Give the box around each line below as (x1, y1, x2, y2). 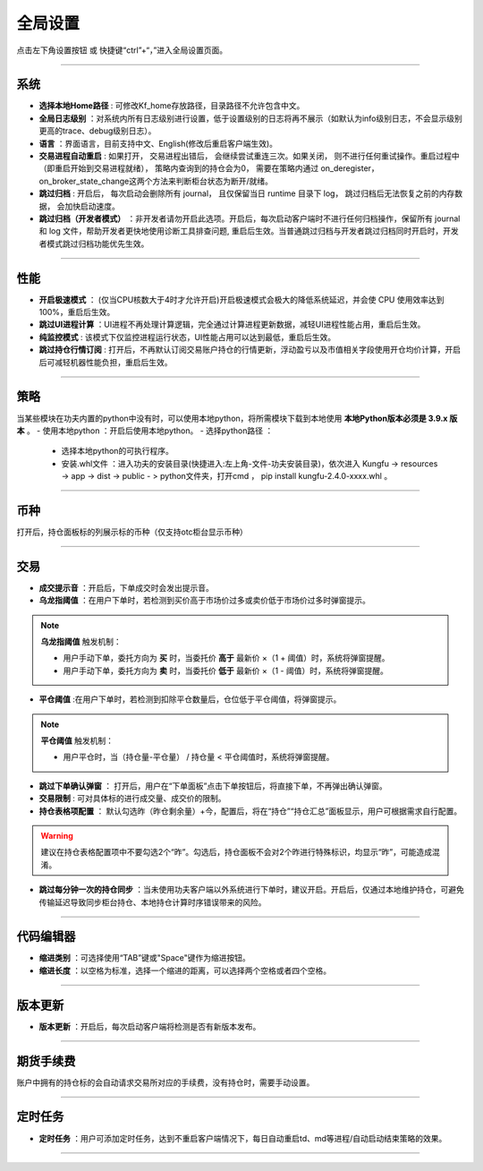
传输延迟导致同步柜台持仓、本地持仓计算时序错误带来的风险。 (38, 896, 267, 908)
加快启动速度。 (64, 201, 120, 211)
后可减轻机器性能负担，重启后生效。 (38, 356, 173, 367)
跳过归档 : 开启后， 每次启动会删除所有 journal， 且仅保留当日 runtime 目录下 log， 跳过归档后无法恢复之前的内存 (38, 188, 455, 199)
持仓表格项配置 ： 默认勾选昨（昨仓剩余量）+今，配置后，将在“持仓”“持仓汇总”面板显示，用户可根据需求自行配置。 (38, 806, 462, 816)
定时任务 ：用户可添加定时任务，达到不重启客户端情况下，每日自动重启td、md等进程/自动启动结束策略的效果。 (38, 1133, 447, 1143)
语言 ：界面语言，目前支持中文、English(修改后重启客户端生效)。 (38, 138, 277, 149)
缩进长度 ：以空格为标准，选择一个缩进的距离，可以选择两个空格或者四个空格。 (38, 965, 331, 976)
